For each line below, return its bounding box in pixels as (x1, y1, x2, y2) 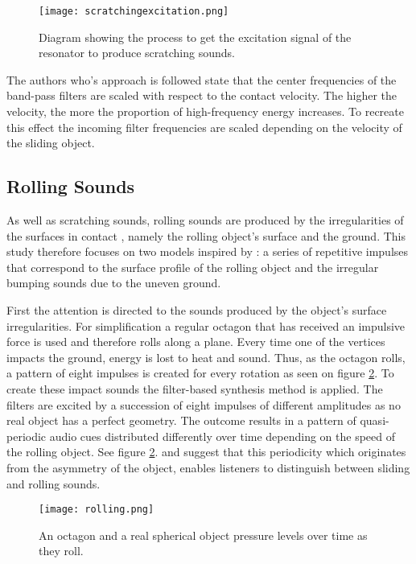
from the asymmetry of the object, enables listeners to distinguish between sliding (6, 459, 410, 475)
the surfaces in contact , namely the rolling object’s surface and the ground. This (6, 227, 406, 244)
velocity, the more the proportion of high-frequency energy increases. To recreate (6, 103, 404, 120)
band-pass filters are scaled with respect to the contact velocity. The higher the (6, 87, 397, 104)
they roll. (39, 542, 84, 559)
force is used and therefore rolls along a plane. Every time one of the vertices (6, 333, 385, 350)
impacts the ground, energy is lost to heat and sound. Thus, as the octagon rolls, (6, 348, 406, 365)
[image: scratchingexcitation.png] (39, 6, 229, 17)
